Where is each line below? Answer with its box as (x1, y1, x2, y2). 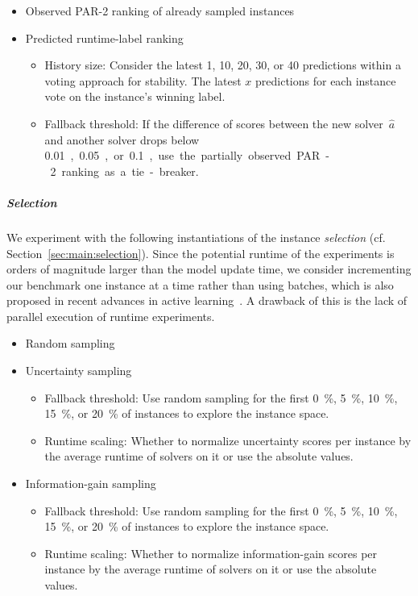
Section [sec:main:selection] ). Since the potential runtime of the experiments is (6, 244, 395, 261)
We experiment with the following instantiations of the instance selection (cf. (6, 228, 386, 245)
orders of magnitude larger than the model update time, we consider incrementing (6, 260, 412, 277)
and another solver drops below (44, 131, 200, 148)
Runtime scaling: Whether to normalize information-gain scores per (44, 544, 378, 561)
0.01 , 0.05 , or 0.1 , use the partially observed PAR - (44, 147, 330, 164)
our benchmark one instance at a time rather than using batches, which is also (6, 276, 394, 293)
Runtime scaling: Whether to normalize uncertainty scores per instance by (44, 431, 412, 448)
